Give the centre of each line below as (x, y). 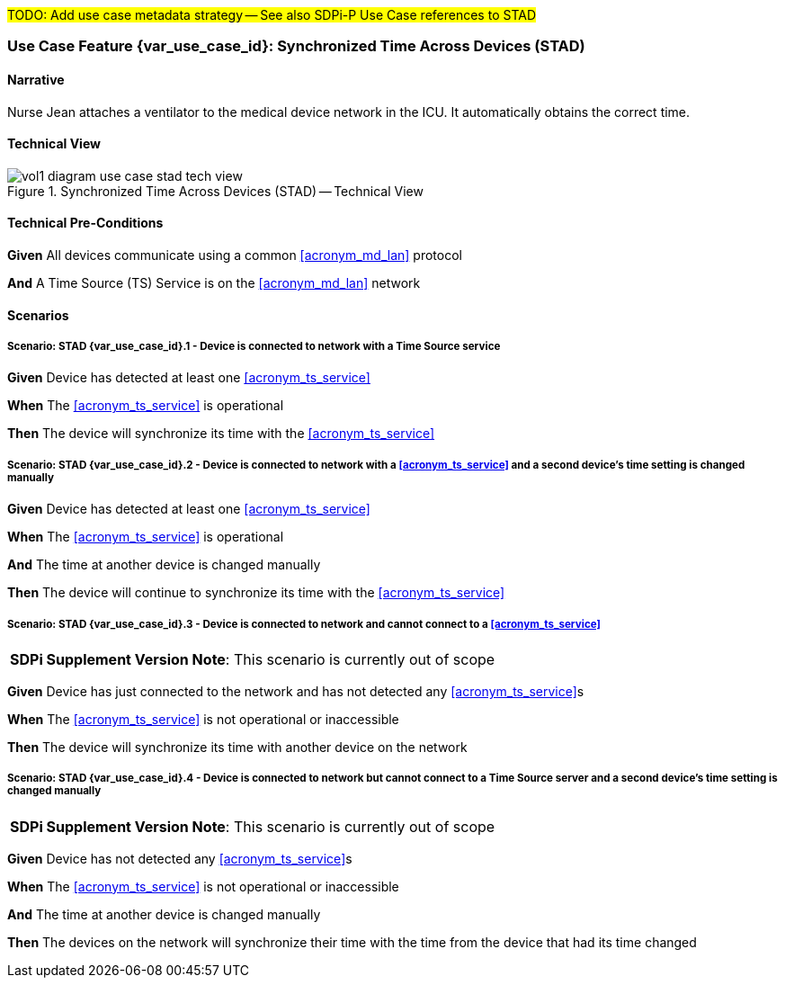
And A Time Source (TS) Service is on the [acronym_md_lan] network (214, 283)
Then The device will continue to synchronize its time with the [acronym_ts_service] (256, 593)
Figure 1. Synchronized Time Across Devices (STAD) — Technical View (215, 191)
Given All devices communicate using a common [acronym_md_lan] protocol (235, 255)
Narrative (36, 79)
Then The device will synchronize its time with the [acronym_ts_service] (221, 434)
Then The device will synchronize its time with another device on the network (237, 747)
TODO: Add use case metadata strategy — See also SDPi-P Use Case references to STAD (272, 15)
